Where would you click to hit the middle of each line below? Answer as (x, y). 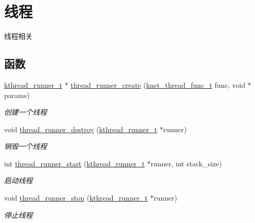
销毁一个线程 (25, 146)
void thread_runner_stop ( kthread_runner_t (76, 198)
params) (17, 95)
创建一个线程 (25, 112)
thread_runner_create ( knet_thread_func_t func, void (158, 84)
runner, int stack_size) (186, 163)
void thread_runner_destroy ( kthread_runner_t (81, 129)
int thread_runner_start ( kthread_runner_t (74, 163)
